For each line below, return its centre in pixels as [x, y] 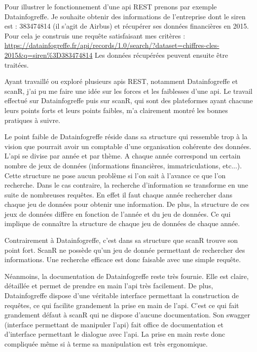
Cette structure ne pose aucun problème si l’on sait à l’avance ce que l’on [115, 175]
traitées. [17, 64]
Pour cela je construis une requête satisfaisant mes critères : [95, 35]
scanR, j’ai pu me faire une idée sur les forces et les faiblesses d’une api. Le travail [128, 91]
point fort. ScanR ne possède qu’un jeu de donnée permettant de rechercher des [125, 250]
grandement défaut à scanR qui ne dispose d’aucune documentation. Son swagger [127, 315]
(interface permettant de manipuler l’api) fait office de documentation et [114, 324]
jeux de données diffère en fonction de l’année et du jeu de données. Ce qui [118, 214]
